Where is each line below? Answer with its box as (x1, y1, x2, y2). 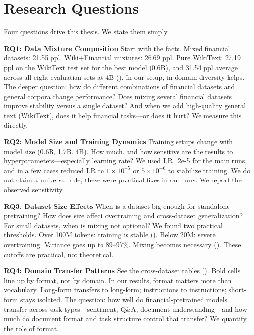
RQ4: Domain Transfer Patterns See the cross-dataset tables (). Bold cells (4, 265, 241, 276)
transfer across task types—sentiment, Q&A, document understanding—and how (4, 304, 247, 314)
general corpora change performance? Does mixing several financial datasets (4, 91, 232, 101)
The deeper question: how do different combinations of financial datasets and (4, 81, 235, 92)
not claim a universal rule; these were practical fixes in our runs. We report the (4, 175, 242, 185)
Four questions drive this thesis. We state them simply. (4, 26, 169, 37)
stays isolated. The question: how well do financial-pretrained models (20, 294, 228, 304)
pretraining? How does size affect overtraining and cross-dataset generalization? (4, 210, 243, 221)
